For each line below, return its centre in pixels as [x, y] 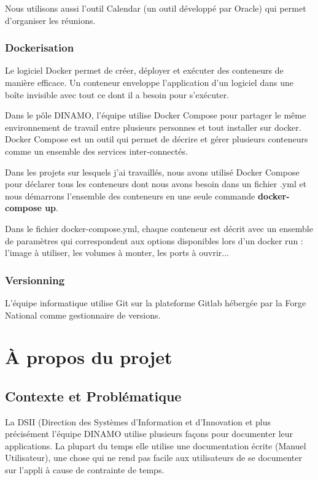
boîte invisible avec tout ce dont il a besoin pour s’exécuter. [117, 94]
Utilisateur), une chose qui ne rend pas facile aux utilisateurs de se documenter [153, 458]
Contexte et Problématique [93, 396]
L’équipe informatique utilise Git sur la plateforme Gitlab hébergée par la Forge [156, 302]
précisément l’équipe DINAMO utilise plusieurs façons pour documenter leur [149, 434]
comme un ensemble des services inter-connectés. [96, 151]
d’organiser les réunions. [50, 20]
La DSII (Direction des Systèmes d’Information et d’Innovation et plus [138, 421]
